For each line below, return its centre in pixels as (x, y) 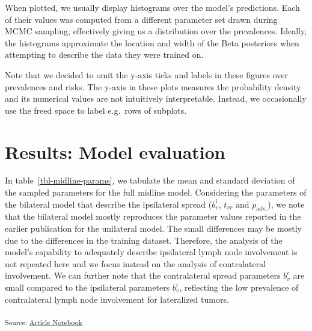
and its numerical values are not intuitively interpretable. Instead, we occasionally (156, 98)
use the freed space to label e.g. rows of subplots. (96, 110)
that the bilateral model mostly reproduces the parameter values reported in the (153, 216)
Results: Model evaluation (115, 151)
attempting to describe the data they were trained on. (104, 54)
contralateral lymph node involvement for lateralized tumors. (117, 299)
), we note (286, 204)
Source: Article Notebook (44, 322)
